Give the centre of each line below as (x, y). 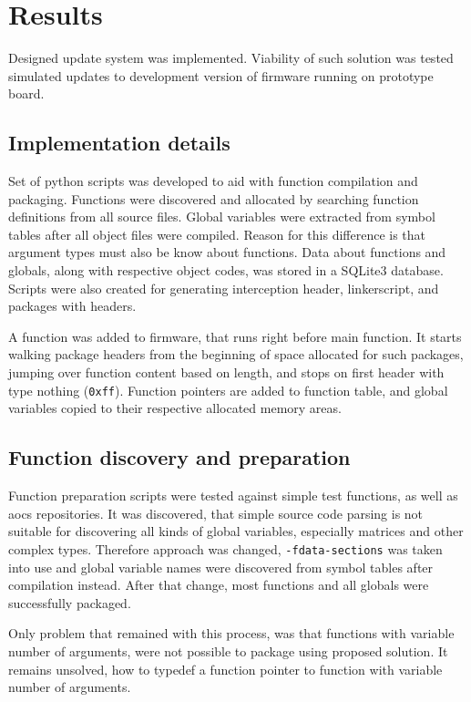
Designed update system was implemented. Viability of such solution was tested (231, 58)
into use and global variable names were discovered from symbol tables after (221, 567)
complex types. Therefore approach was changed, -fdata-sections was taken (225, 548)
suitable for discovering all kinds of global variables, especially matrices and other (236, 531)
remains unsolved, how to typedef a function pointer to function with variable (225, 669)
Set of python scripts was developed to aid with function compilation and (213, 181)
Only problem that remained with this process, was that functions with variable (231, 633)
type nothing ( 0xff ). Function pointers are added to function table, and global (228, 390)
